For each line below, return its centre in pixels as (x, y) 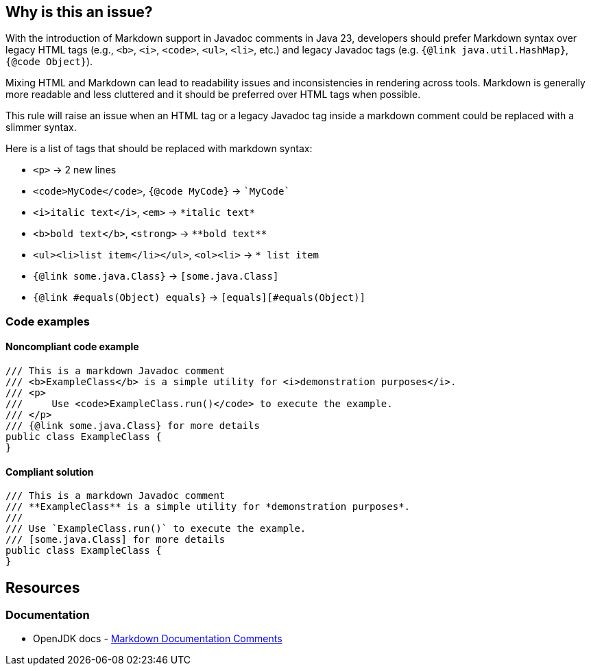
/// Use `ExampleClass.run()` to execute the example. (156, 529)
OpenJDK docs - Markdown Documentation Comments (158, 639)
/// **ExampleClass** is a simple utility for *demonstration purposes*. (208, 507)
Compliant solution (50, 472)
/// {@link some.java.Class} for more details (133, 426)
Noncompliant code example (72, 347)
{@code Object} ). (49, 62)
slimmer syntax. (41, 127)
